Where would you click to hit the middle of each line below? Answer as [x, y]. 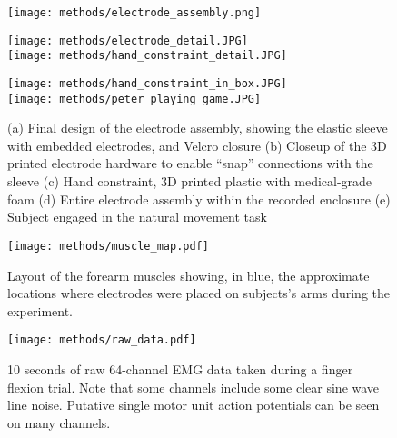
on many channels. [59, 422]
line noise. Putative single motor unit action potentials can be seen [194, 405]
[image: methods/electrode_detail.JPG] [128, 40]
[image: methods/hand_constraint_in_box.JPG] [147, 83]
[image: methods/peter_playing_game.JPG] [134, 99]
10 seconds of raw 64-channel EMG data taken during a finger [180, 368]
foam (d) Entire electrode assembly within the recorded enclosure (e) [199, 199]
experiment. [40, 310]
